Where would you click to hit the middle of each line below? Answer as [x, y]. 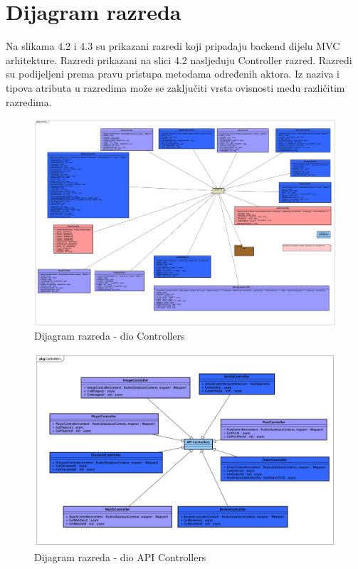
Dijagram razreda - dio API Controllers [120, 557]
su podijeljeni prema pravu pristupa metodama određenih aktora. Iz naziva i [173, 74]
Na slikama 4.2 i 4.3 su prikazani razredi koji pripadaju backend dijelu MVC [173, 46]
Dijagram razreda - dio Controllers [110, 336]
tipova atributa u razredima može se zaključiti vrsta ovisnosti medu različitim [175, 87]
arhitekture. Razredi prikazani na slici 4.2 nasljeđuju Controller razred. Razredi [179, 59]
